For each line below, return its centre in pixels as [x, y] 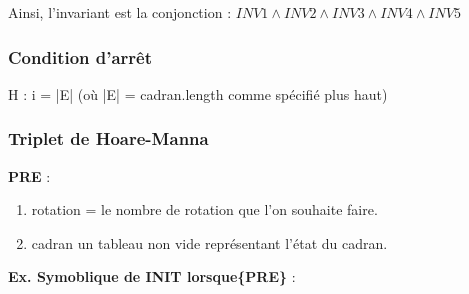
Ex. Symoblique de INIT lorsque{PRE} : [152, 276]
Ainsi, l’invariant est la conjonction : [120, 12]
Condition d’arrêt [80, 56]
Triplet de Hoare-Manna [108, 138]
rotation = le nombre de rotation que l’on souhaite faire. [204, 209]
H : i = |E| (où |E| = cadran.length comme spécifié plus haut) [198, 93]
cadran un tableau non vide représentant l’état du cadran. [209, 242]
